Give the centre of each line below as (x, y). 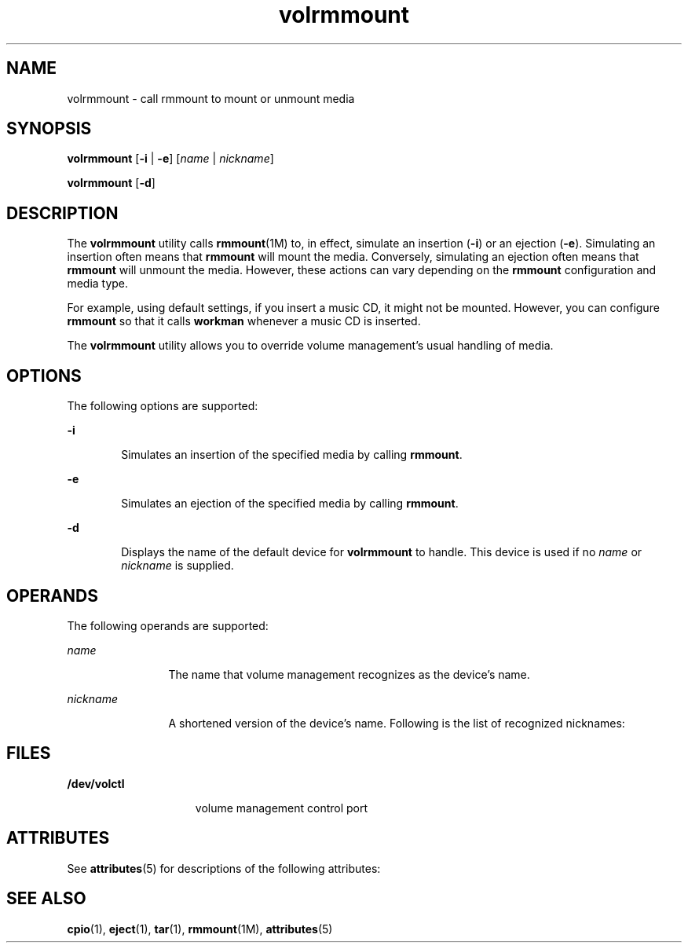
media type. (98, 284)
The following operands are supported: (168, 625)
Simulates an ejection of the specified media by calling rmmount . (290, 504)
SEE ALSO (46, 899)
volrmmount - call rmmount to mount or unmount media (211, 98)
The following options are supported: (163, 406)
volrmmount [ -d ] (111, 183)
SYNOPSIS (49, 129)
